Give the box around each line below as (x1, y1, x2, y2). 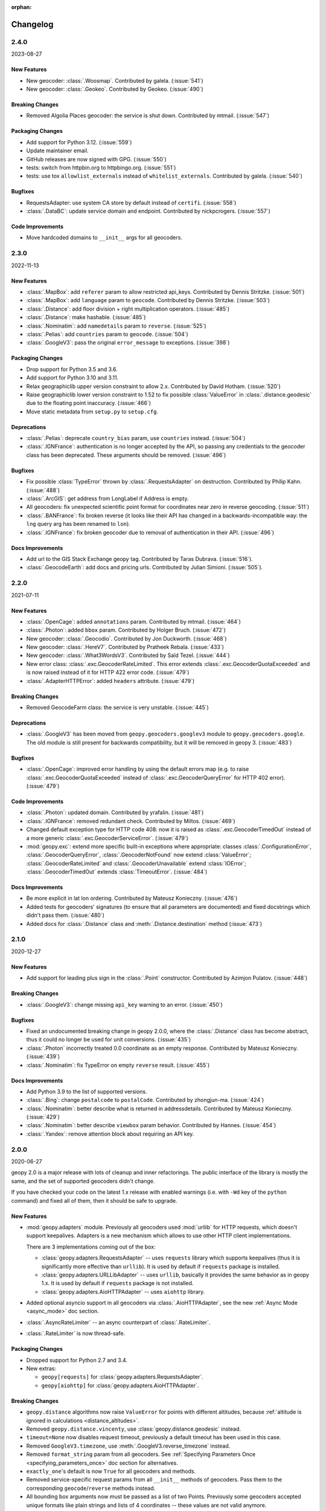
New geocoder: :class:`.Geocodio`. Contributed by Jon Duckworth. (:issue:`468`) (26, 635, 227, 642)
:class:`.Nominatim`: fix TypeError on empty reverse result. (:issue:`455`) (26, 1061, 210, 1069)
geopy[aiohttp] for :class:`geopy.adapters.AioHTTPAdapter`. (41, 1382, 199, 1389)
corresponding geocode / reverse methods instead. (26, 1484, 156, 1492)
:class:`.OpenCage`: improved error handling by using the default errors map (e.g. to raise (26, 765, 249, 773)
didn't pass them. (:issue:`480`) (26, 911, 105, 919)
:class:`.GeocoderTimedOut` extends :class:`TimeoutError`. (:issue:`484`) (26, 868, 208, 876)
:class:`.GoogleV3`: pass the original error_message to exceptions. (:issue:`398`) (26, 339, 230, 346)
